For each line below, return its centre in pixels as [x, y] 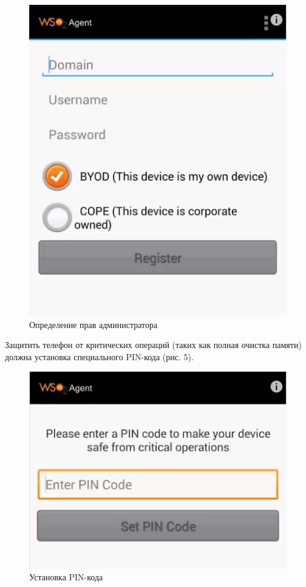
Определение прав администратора [93, 324]
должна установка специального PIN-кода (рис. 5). [99, 356]
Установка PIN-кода [66, 577]
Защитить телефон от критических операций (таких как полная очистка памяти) [153, 345]
